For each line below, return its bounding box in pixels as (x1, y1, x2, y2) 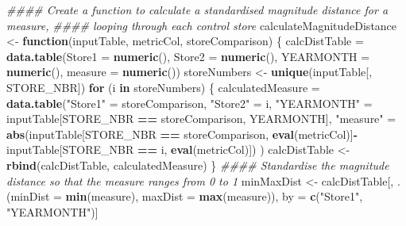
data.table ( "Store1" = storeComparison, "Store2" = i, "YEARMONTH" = (6, 94, 373, 111)
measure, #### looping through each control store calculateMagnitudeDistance (6, 17, 397, 33)
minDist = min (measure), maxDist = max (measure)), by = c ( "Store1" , (10, 188, 363, 205)
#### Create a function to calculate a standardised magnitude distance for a (6, 2, 389, 17)
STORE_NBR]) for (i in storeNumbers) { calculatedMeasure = (6, 79, 320, 95)
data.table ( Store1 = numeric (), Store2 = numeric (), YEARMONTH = (6, 48, 370, 64)
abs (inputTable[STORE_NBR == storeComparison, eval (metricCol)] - (6, 125, 358, 142)
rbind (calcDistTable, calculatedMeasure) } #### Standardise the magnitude (6, 156, 389, 173)
